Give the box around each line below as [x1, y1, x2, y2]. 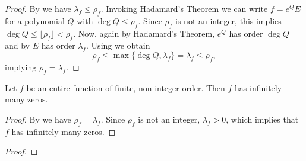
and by [5, 39, 30, 51]
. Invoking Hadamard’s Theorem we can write [100, 2, 268, 14]
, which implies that [226, 112, 299, 125]
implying [5, 60, 37, 73]
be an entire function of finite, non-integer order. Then [26, 81, 225, 94]
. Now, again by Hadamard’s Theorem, [73, 27, 215, 39]
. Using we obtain [86, 39, 150, 51]
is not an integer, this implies [175, 14, 282, 27]
